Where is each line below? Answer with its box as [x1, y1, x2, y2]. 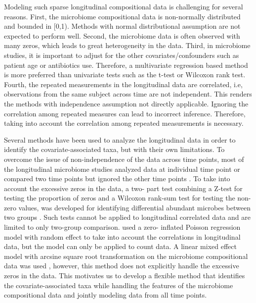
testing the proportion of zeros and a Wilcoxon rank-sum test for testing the [4, 193, 235, 203]
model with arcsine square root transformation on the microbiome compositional [4, 251, 248, 261]
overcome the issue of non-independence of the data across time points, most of [4, 153, 244, 164]
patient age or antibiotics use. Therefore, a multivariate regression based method [4, 59, 248, 70]
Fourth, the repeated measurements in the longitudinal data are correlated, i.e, [4, 79, 243, 89]
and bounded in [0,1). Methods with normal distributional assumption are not [4, 21, 241, 31]
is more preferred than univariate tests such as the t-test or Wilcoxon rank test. [4, 69, 246, 80]
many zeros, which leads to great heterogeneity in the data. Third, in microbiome [4, 40, 251, 50]
